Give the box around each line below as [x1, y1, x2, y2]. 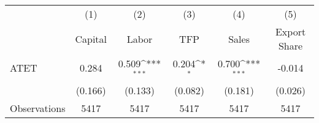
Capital [75, 31, 107, 46]
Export [275, 24, 306, 39]
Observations [10, 100, 66, 115]
